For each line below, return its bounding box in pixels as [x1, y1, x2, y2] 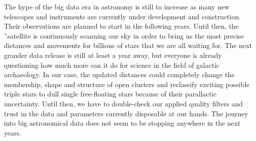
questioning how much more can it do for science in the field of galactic [4, 59, 219, 70]
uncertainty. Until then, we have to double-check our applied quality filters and [4, 98, 243, 108]
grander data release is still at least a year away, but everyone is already [4, 49, 222, 60]
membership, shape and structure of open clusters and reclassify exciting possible [4, 79, 250, 89]
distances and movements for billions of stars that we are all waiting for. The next [4, 40, 253, 50]
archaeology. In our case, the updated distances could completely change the [4, 69, 235, 80]
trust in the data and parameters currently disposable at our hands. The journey [4, 108, 248, 118]
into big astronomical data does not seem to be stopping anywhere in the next [4, 118, 241, 128]
